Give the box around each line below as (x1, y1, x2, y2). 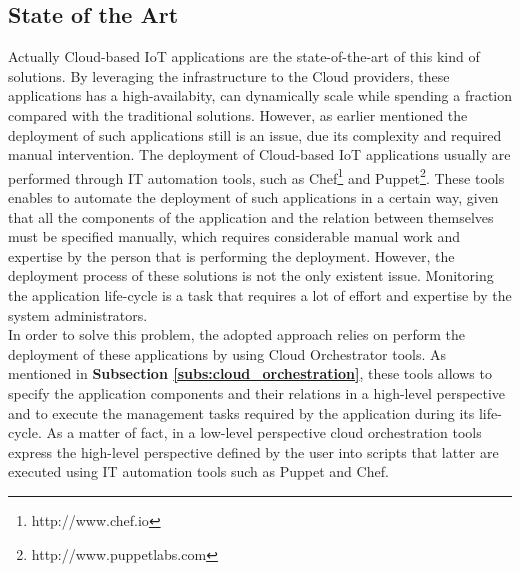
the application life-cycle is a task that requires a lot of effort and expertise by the (8, 284, 512, 305)
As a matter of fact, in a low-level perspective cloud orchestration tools (46, 422, 482, 443)
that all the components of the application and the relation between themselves (8, 206, 494, 227)
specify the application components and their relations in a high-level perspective (8, 382, 506, 403)
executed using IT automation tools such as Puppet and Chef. (8, 461, 389, 482)
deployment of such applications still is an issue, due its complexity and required (8, 124, 502, 145)
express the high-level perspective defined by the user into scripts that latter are (8, 441, 499, 462)
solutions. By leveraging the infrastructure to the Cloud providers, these (8, 65, 450, 86)
